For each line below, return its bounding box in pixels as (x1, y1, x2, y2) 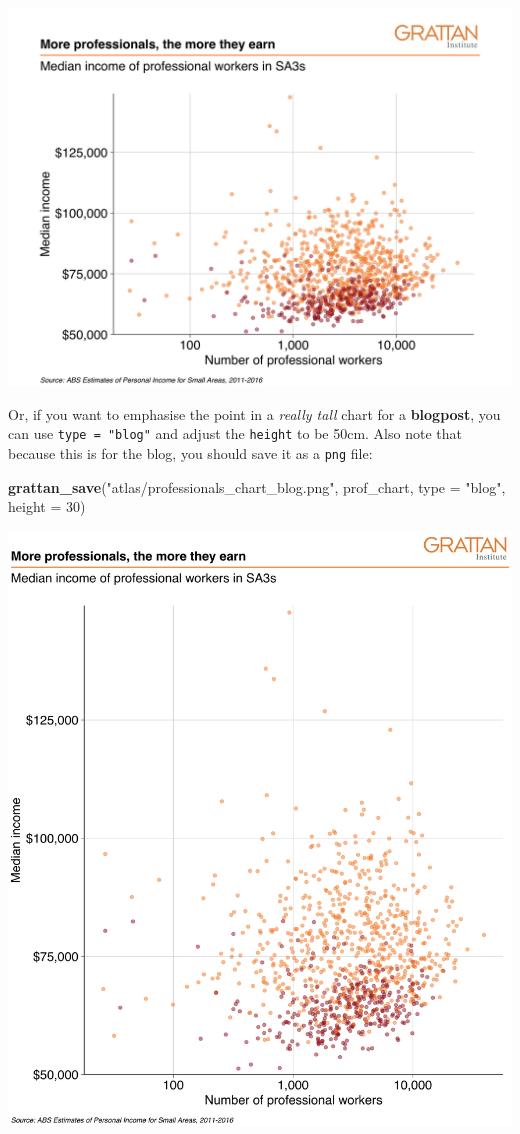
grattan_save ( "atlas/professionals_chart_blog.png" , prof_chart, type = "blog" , (8, 476, 506, 497)
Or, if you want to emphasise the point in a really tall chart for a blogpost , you (8, 403, 501, 424)
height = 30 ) (8, 496, 86, 517)
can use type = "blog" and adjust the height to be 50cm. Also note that (8, 423, 462, 444)
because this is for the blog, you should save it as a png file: (8, 442, 373, 463)
